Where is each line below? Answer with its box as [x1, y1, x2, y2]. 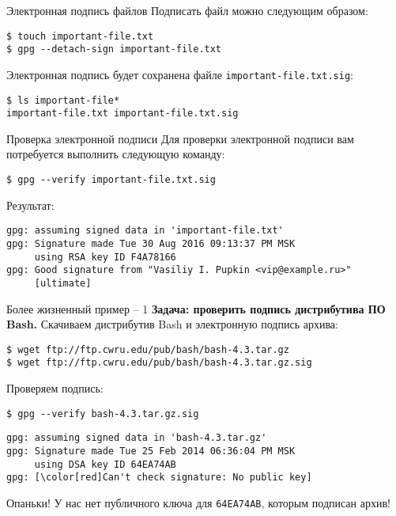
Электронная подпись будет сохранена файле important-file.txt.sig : [6, 66, 353, 82]
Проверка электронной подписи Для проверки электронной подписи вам [6, 130, 354, 146]
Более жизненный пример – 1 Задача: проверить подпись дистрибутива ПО [6, 300, 386, 317]
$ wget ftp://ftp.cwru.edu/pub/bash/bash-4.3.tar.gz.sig [6, 357, 312, 369]
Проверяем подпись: [6, 380, 104, 396]
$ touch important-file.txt [6, 30, 154, 42]
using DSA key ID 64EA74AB [34, 458, 176, 470]
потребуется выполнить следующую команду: [6, 146, 225, 162]
